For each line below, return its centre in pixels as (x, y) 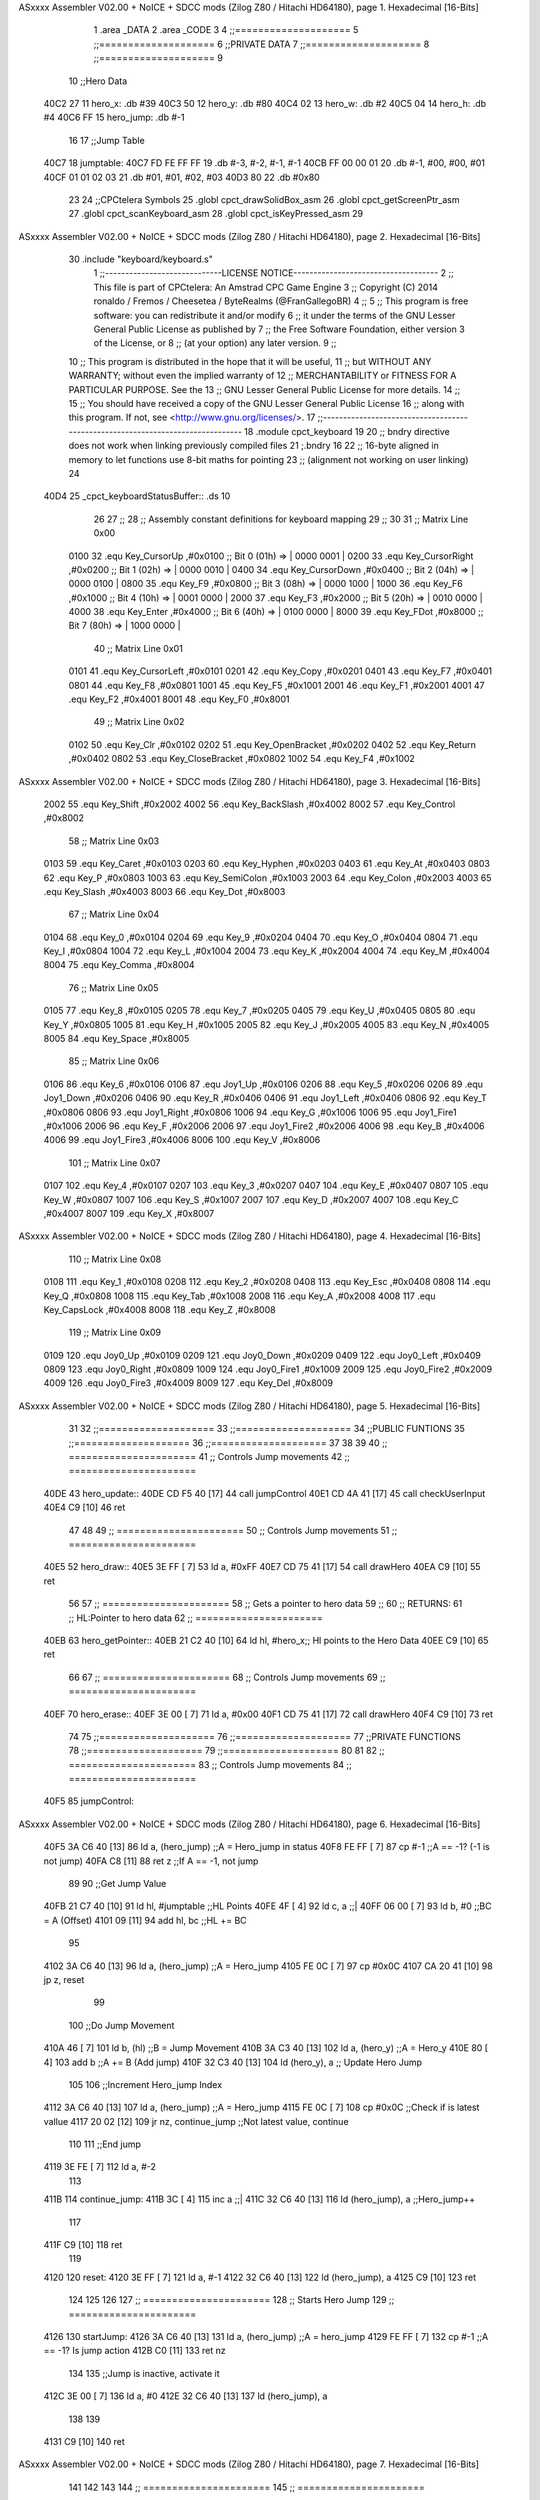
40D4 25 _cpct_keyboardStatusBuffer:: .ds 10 (137, 496)
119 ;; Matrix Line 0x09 (115, 1332)
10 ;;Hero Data (98, 81)
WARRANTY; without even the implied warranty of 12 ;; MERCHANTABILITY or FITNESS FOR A (262, 376)
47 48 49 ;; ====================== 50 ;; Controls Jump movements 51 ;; (233, 1530)
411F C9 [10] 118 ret (83, 2245)
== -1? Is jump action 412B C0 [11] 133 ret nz (134, 2351)
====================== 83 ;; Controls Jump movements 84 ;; (210, 1764)
